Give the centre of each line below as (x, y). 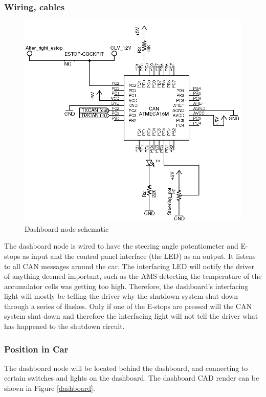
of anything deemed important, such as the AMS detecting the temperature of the (133, 276)
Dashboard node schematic (67, 228)
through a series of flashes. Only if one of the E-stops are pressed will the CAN (128, 306)
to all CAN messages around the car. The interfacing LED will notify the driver (129, 266)
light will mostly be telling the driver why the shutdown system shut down (121, 296)
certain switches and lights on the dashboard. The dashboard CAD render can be (132, 378)
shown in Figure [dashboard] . (50, 388)
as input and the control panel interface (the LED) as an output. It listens (139, 256)
